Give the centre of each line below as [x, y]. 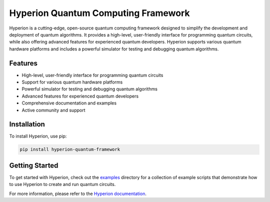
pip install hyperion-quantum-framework [70, 149]
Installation [27, 124]
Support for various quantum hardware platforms [72, 82]
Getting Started [34, 165]
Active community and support [53, 110]
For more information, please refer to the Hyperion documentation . [78, 193]
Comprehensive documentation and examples [69, 103]
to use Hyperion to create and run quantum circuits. [62, 184]
